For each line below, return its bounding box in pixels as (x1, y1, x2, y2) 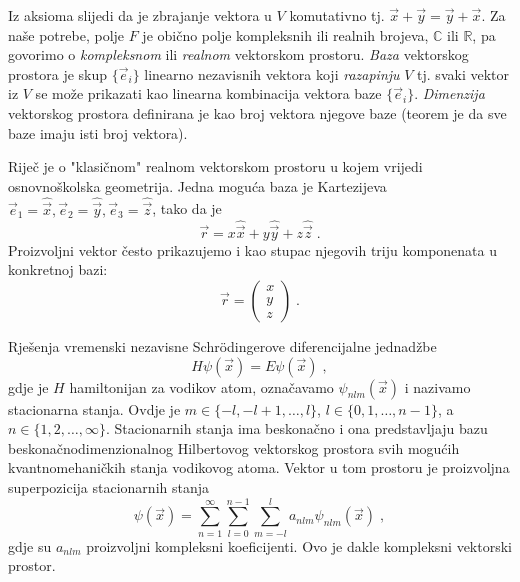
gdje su (8, 535, 52, 556)
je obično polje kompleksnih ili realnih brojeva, (142, 24, 429, 45)
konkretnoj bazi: (8, 259, 108, 280)
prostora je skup (8, 63, 108, 84)
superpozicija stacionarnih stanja (8, 476, 210, 497)
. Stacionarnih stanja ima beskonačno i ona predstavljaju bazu (105, 418, 488, 439)
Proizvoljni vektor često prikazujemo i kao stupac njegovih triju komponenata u (8, 239, 497, 260)
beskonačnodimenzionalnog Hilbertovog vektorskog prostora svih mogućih (8, 437, 460, 458)
